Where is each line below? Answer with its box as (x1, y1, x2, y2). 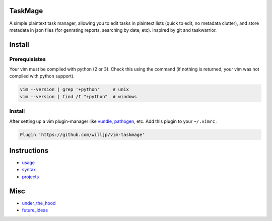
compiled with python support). (9, 73, 75, 79)
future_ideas (22, 207, 48, 213)
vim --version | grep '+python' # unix (20, 87, 129, 93)
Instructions (9, 146, 49, 155)
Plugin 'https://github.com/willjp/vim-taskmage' (20, 131, 145, 137)
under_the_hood (22, 200, 56, 206)
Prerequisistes (9, 55, 46, 62)
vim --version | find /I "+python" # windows (20, 94, 137, 99)
